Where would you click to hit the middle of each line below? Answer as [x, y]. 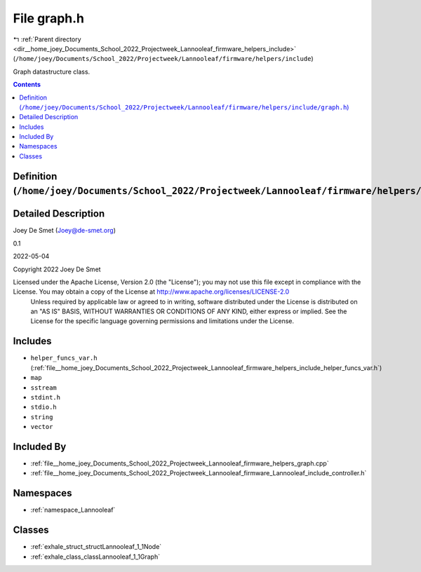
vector [42, 427]
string [42, 417]
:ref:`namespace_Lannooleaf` [73, 510]
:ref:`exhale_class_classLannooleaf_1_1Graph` [95, 557]
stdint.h [46, 397]
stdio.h [44, 407]
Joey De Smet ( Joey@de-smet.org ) [64, 231]
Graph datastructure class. [52, 71]
